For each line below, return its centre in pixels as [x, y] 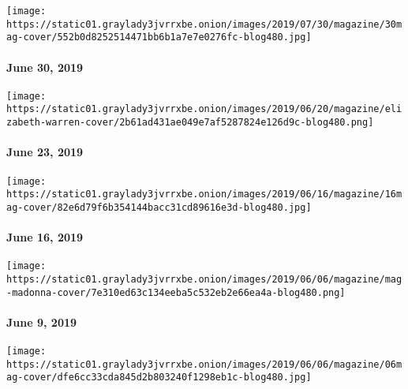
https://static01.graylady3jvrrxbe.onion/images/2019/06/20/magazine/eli [204, 109]
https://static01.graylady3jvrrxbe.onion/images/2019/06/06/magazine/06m [204, 364]
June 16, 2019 [45, 237]
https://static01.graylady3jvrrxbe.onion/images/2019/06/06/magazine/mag [204, 279]
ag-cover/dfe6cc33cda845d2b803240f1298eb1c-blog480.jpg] [159, 378]
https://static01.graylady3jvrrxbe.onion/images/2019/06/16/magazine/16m [204, 194]
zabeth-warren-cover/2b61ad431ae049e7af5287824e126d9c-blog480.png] [190, 123]
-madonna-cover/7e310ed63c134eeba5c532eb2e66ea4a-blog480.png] [176, 292]
